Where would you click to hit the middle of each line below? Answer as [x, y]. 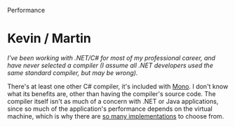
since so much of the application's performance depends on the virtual [110, 109]
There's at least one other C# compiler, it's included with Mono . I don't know [118, 86]
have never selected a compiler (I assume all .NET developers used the [110, 65]
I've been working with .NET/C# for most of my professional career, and [112, 58]
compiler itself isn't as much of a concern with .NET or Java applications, [113, 101]
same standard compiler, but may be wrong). [73, 72]
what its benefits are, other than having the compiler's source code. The [112, 93]
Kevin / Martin [49, 39]
